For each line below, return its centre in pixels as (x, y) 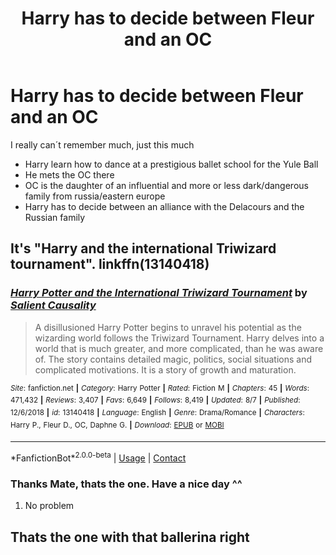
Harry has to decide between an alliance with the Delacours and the (164, 206)
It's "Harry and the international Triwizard (143, 248)
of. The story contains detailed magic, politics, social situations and (173, 359)
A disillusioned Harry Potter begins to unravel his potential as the (168, 327)
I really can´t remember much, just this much (102, 144)
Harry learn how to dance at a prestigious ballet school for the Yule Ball (171, 164)
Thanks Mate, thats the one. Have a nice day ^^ (126, 484)
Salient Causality (53, 305)
